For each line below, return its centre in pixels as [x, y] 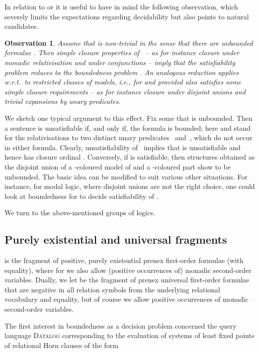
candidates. [22, 26]
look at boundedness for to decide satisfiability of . [82, 196]
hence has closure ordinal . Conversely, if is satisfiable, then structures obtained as [130, 157]
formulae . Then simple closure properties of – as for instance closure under [122, 52]
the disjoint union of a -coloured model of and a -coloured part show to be [118, 166]
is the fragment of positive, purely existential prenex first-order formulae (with [124, 260]
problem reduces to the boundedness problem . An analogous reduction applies [122, 72]
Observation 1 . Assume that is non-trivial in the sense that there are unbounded [129, 43]
